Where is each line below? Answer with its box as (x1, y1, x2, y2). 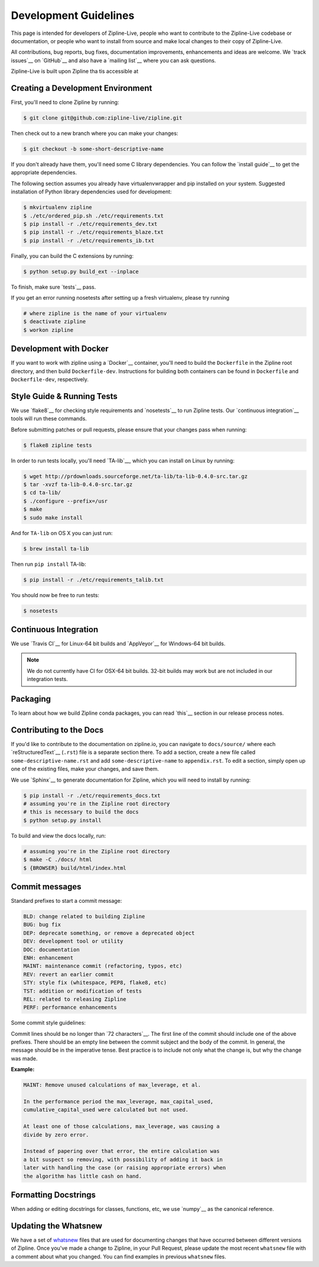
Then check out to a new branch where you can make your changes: (11, 129, 178, 137)
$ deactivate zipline (23, 318, 86, 325)
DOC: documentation (23, 946, 80, 953)
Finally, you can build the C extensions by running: (11, 252, 134, 260)
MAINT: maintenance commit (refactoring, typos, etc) (23, 963, 183, 970)
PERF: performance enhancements (23, 1004, 118, 1011)
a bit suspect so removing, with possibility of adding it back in (23, 1156, 223, 1163)
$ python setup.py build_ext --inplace (23, 268, 139, 275)
